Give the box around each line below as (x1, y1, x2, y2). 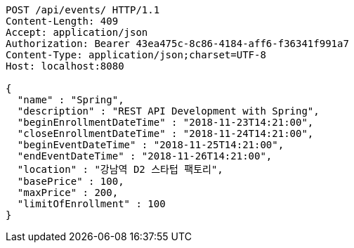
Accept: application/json (6, 27, 148, 38)
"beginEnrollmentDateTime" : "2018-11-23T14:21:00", (17, 117, 314, 128)
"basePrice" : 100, (17, 176, 124, 187)
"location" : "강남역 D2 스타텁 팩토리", (17, 164, 223, 175)
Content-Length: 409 (6, 15, 119, 27)
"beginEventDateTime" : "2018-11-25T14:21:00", (17, 139, 284, 150)
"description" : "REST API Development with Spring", (17, 105, 320, 117)
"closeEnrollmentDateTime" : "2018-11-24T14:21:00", (17, 128, 314, 139)
